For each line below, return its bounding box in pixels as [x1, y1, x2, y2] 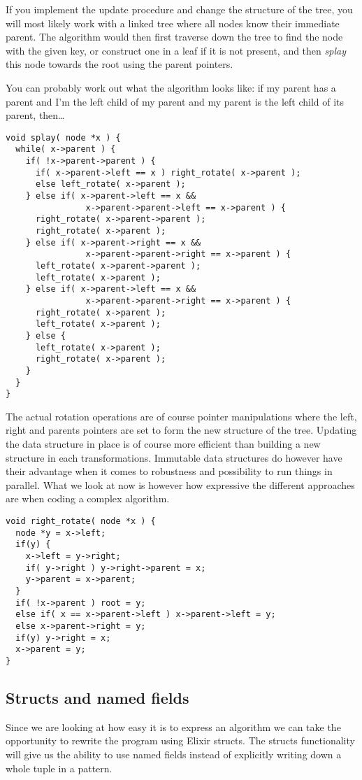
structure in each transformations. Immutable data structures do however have [6, 450, 342, 465]
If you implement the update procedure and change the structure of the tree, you [6, 2, 353, 16]
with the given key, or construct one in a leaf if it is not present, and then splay [6, 43, 346, 57]
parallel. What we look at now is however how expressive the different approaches [6, 477, 355, 492]
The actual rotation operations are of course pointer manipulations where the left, [6, 409, 357, 423]
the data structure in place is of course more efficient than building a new [6, 437, 321, 451]
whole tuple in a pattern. [6, 760, 113, 775]
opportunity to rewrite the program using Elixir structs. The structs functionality [6, 733, 355, 748]
